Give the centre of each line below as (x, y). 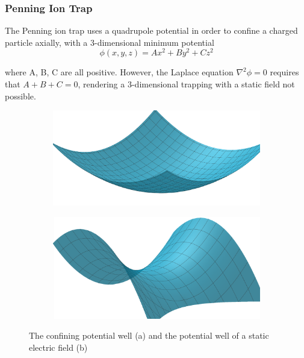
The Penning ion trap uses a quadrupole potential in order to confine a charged (151, 30)
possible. (20, 96)
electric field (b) (58, 347)
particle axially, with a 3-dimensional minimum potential (110, 42)
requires (284, 72)
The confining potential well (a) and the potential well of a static (149, 335)
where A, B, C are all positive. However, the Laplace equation (119, 72)
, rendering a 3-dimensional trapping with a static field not (186, 84)
